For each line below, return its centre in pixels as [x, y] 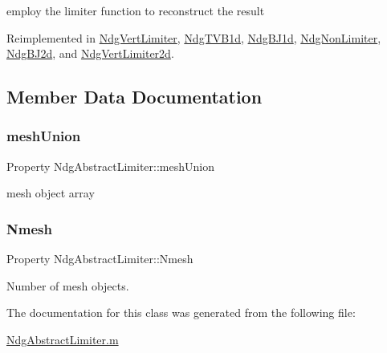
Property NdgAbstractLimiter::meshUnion [110, 166]
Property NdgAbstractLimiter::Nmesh [100, 259]
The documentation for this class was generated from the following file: [181, 312]
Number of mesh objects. [68, 285]
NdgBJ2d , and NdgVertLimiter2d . [90, 53]
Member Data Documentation [134, 97]
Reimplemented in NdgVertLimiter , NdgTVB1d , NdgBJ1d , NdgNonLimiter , [194, 37]
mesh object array [51, 193]
